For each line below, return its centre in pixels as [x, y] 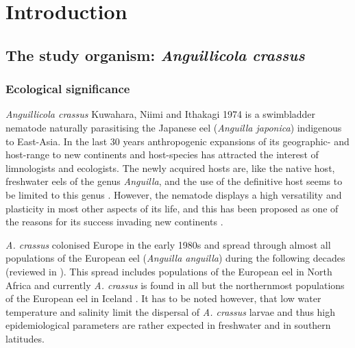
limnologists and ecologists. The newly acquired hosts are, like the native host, [170, 167]
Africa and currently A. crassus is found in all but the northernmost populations [175, 285]
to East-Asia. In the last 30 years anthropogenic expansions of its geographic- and [177, 141]
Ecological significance [68, 89]
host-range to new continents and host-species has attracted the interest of [162, 154]
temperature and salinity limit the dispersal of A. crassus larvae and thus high [171, 311]
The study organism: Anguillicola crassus [155, 54]
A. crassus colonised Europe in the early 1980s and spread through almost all [168, 244]
